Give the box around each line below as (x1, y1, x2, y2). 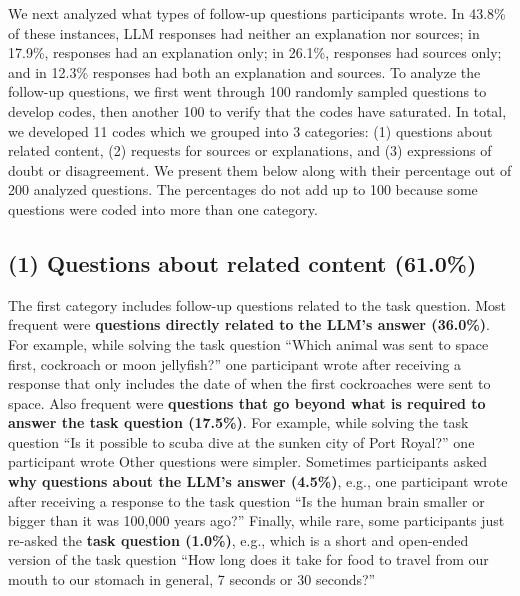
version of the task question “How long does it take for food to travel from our (8, 549, 489, 570)
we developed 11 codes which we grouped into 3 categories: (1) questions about (8, 120, 493, 141)
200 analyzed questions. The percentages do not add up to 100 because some (8, 179, 478, 200)
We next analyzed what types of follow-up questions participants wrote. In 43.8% (8, 3, 506, 23)
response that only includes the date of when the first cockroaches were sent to (8, 373, 491, 394)
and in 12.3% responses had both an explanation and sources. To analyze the (8, 61, 481, 82)
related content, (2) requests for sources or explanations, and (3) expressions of (8, 140, 492, 161)
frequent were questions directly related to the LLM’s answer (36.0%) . (8, 314, 490, 335)
